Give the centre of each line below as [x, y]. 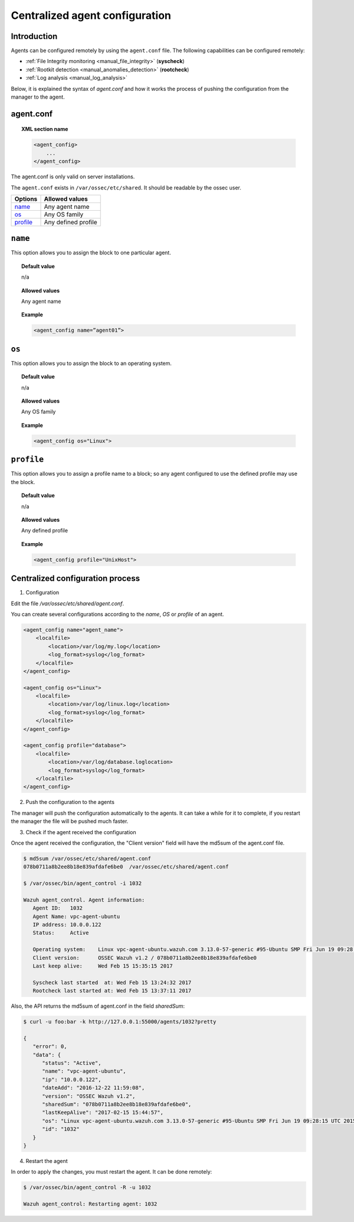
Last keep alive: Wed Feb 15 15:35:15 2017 [103, 966]
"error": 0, [50, 1047]
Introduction [34, 36]
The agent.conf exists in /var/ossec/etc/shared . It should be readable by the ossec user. [126, 187]
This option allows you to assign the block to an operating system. [91, 363]
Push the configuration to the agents [70, 802]
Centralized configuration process [76, 579]
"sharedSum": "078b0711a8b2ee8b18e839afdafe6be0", [117, 1105]
